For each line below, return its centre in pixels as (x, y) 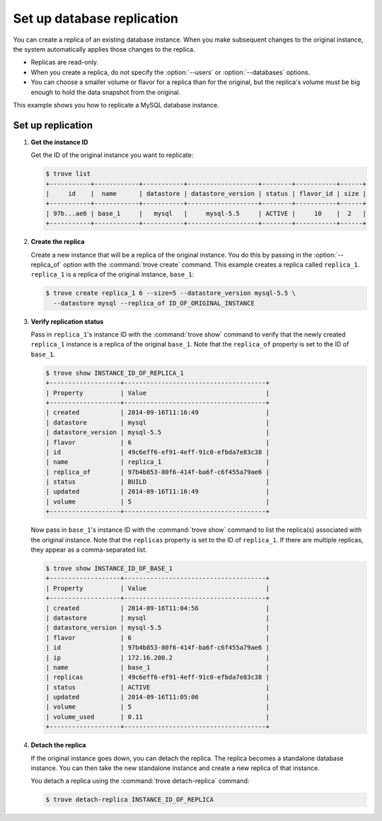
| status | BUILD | (158, 482)
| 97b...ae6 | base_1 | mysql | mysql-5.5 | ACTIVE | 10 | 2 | (206, 213)
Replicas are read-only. (65, 62)
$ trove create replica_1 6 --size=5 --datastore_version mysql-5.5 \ (171, 293)
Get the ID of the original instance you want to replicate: (112, 155)
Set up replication (53, 125)
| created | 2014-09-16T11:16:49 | (158, 413)
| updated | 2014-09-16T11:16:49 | (158, 492)
